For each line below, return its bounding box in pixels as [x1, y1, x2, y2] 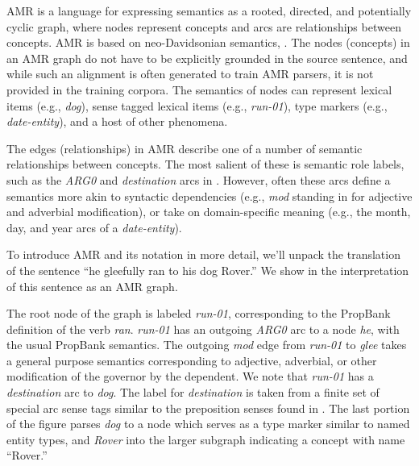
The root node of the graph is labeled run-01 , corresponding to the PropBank [6, 305, 391, 322]
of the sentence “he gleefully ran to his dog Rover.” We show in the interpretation [6, 261, 409, 278]
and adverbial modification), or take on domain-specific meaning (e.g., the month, [6, 203, 411, 220]
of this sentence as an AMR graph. [6, 277, 178, 294]
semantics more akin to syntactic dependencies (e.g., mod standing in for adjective [6, 187, 413, 204]
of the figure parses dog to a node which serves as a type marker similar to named [6, 415, 410, 432]
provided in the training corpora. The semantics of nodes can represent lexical [6, 81, 392, 98]
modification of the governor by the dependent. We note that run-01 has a [6, 368, 374, 385]
